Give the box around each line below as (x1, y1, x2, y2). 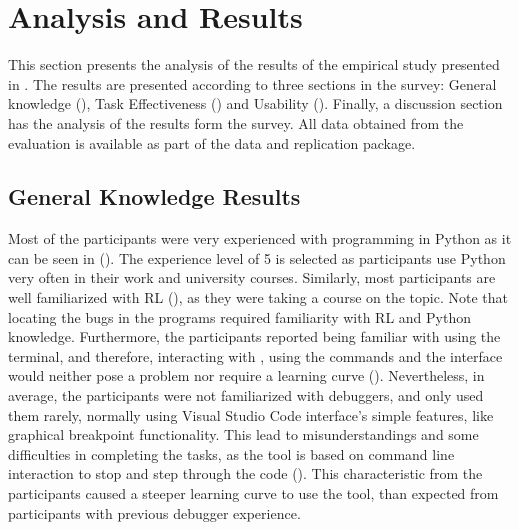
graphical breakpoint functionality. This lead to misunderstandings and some (8, 424, 479, 445)
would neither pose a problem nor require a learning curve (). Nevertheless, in (8, 365, 485, 386)
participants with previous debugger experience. (8, 502, 301, 523)
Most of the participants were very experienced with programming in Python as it (8, 228, 512, 249)
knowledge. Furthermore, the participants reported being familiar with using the (8, 326, 501, 347)
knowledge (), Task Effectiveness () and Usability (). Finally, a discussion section (8, 93, 503, 114)
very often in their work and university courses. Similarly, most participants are (8, 267, 496, 288)
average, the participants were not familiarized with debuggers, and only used (8, 385, 484, 406)
